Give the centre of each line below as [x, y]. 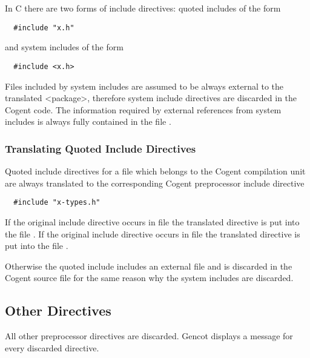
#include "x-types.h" [57, 203]
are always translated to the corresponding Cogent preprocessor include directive [155, 183]
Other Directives [58, 310]
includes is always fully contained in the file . [88, 121]
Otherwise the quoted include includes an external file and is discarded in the [149, 266]
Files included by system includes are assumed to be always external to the [144, 86]
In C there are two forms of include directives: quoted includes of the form [143, 8]
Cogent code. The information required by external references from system [143, 109]
